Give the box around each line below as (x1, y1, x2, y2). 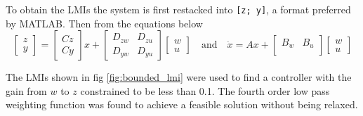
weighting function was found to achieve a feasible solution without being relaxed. (6, 97, 358, 112)
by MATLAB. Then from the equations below (6, 15, 203, 30)
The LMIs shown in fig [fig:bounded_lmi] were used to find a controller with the (6, 70, 352, 84)
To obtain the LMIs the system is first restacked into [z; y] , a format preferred (6, 2, 351, 16)
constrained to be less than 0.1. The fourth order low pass (80, 83, 330, 98)
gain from (6, 83, 47, 98)
